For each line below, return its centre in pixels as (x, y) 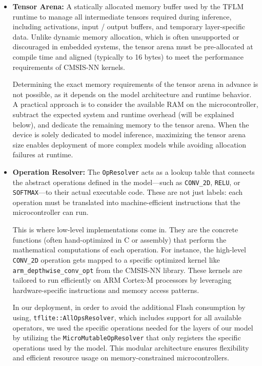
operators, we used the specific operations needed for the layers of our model (133, 327)
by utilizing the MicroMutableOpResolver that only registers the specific (127, 337)
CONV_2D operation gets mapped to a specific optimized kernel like (116, 259)
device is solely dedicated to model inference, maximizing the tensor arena (129, 134)
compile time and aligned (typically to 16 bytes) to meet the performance (128, 56)
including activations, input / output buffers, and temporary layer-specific (129, 26)
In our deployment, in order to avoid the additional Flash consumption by (129, 307)
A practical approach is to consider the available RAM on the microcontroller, (135, 104)
